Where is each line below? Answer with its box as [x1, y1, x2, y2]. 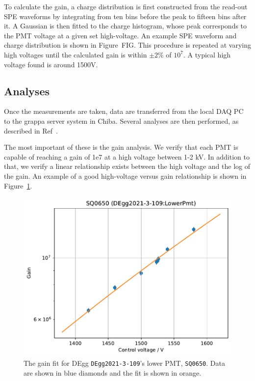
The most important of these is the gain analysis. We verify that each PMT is [4, 142, 238, 152]
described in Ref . [4, 125, 58, 136]
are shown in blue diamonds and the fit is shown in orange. [24, 367, 202, 378]
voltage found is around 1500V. [4, 59, 98, 69]
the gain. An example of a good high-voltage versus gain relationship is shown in [4, 170, 247, 181]
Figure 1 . [4, 180, 32, 190]
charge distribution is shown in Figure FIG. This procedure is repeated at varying [4, 40, 252, 50]
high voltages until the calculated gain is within [4, 49, 147, 59]
